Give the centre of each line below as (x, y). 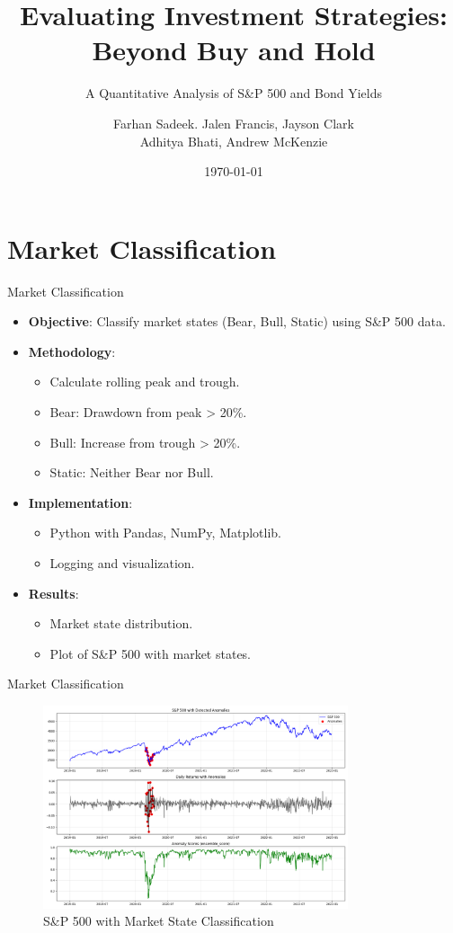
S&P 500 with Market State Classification (159, 921)
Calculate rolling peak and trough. (145, 382)
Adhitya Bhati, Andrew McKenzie (234, 141)
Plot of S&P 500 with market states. (151, 653)
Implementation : (80, 502)
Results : (53, 593)
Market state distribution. (121, 623)
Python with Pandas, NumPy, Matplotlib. (165, 533)
